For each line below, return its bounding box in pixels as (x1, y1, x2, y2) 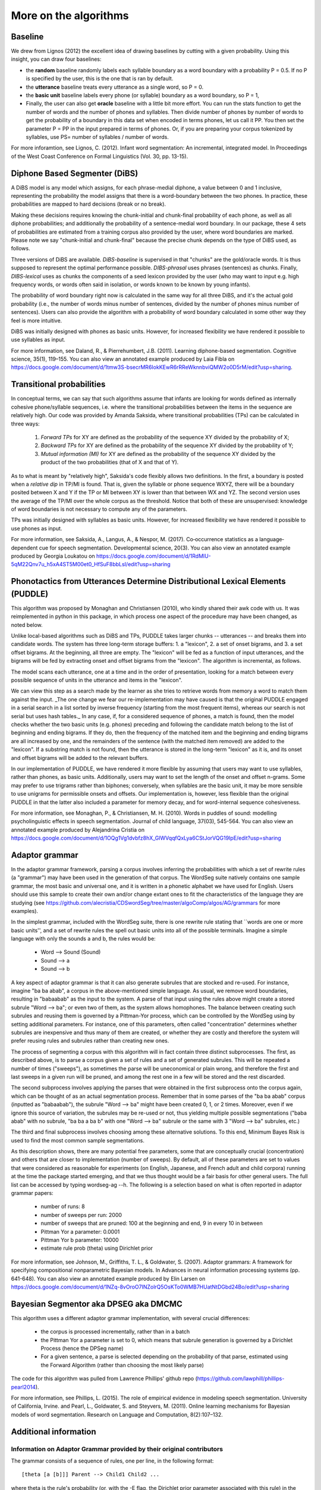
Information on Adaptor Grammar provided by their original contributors (11, 1445, 223, 1453)
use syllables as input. (11, 336, 65, 343)
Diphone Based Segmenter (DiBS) (11, 168, 139, 178)
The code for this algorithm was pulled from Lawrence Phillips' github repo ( (11, 1375, 197, 1382)
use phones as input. (11, 524, 62, 532)
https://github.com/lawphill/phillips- (197, 1375, 285, 1382)
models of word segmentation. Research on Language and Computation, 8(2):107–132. (11, 1411, 223, 1418)
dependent (11, 544, 38, 551)
